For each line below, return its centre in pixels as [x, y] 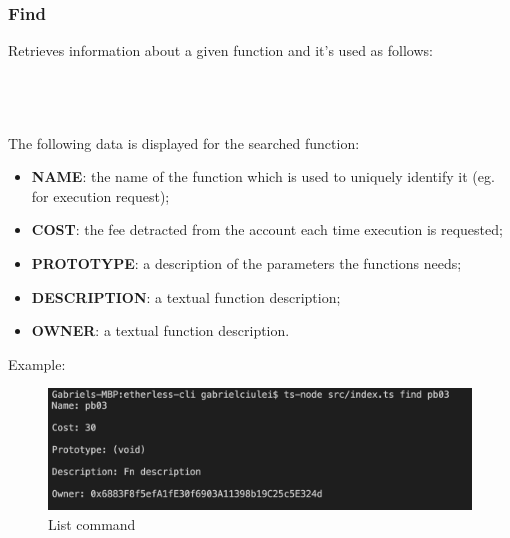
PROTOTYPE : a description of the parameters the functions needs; [246, 262]
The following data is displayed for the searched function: [184, 142]
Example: [37, 363]
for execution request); [100, 195]
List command [92, 523]
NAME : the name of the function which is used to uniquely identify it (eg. [263, 176]
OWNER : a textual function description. [160, 330]
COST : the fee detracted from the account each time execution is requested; [267, 229]
